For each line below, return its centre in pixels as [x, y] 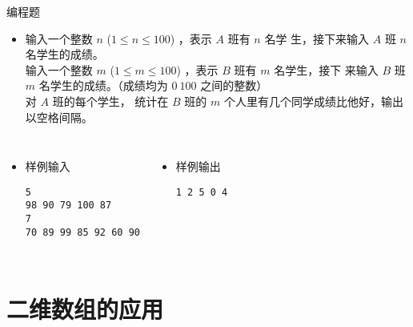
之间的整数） [234, 85]
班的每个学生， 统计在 [110, 101]
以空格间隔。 [59, 117]
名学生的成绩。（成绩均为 [103, 85]
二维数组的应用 [85, 308]
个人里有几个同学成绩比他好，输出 [313, 101]
